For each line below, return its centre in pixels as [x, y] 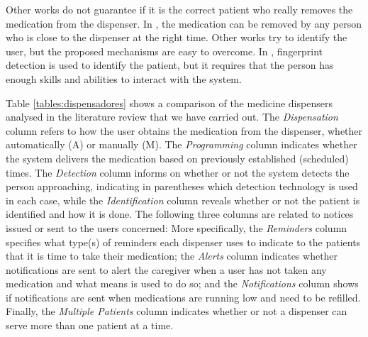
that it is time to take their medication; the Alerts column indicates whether [172, 256]
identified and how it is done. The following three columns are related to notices [180, 214]
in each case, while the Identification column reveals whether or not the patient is [183, 200]
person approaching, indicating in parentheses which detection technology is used [182, 186]
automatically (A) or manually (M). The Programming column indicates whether [182, 144]
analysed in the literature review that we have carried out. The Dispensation [172, 117]
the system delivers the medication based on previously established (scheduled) [177, 158]
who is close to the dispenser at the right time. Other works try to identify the [177, 37]
